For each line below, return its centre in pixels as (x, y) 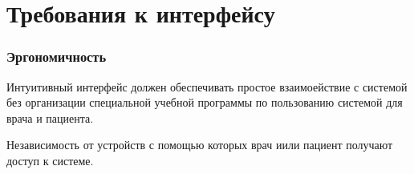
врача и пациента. (50, 117)
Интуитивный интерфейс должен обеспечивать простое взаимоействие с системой (207, 86)
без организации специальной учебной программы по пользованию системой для (205, 102)
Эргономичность (57, 57)
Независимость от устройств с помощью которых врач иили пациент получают (200, 145)
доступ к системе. (50, 160)
